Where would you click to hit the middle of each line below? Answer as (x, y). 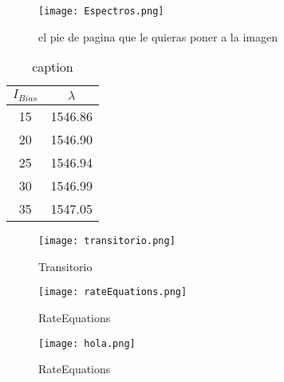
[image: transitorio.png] (107, 241)
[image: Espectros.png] (101, 11)
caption (53, 67)
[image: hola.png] (87, 343)
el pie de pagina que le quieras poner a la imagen (158, 36)
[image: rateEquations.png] (113, 292)
